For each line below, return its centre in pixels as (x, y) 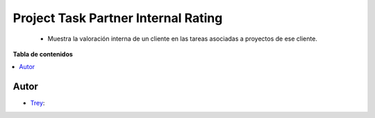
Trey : (37, 103)
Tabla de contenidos (43, 54)
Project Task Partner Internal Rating (118, 18)
